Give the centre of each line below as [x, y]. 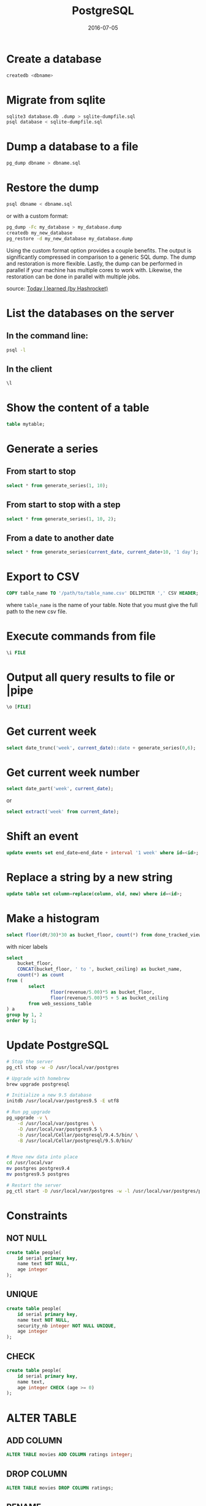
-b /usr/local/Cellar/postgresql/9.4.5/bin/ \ [78, 1135]
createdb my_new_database [39, 233]
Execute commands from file [81, 636]
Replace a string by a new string [90, 878]
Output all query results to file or [91, 677]
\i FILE [16, 653]
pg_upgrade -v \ [27, 1118]
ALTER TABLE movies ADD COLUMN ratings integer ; [70, 1455]
